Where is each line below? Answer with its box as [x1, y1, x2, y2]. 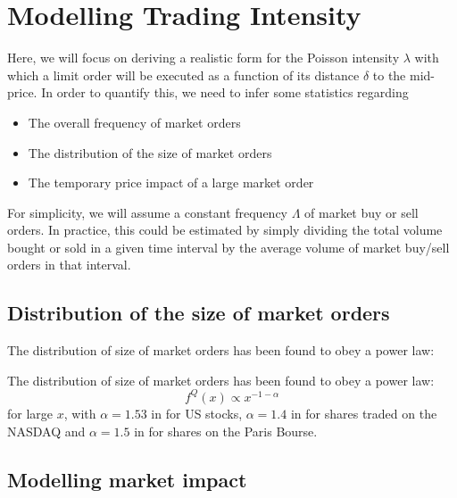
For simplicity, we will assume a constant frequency [7, 203, 288, 221]
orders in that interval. [7, 255, 131, 274]
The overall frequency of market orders [28, 112, 241, 131]
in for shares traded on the [290, 403, 437, 422]
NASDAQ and [7, 421, 86, 440]
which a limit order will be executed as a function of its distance [7, 65, 360, 84]
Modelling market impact [7, 465, 247, 493]
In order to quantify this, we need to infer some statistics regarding [41, 83, 409, 102]
